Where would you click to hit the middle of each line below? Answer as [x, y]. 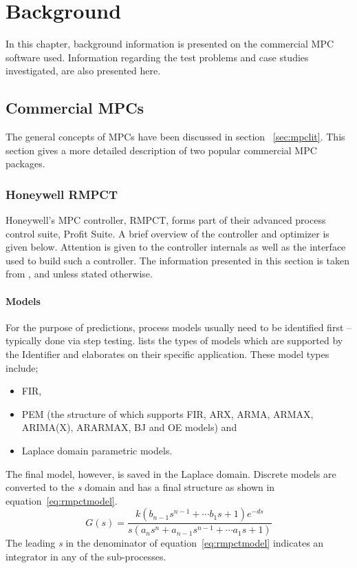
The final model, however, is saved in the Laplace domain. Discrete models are [171, 473]
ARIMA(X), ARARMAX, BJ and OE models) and [129, 427]
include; [22, 367]
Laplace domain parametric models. [97, 451]
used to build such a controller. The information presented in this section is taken [177, 260]
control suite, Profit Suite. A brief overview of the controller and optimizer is [167, 233]
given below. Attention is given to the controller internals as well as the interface [176, 247]
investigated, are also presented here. [83, 71]
